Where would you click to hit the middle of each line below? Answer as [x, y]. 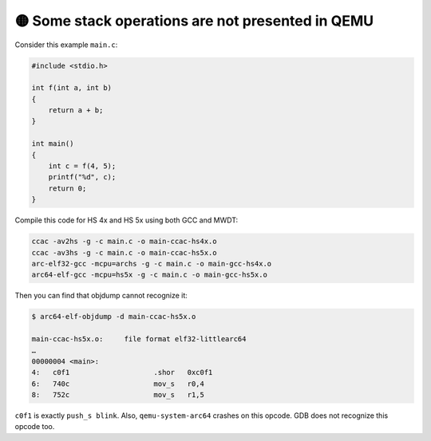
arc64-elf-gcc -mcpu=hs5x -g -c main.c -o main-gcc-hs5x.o [149, 275]
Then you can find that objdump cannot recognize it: [101, 296]
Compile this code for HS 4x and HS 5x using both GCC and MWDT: [127, 220]
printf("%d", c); [82, 177]
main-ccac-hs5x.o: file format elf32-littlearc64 [139, 339]
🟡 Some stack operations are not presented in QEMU [194, 21]
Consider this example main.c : [66, 45]
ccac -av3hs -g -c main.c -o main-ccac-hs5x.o [124, 252]
